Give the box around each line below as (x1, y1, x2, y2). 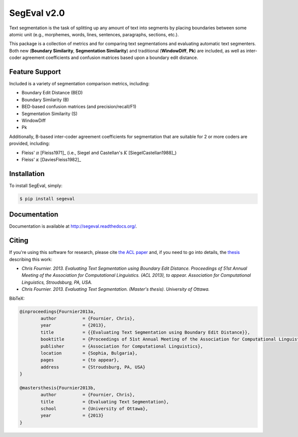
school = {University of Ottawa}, (40, 406, 149, 412)
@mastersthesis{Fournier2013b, (19, 385, 96, 390)
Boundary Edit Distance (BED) (21, 90, 83, 96)
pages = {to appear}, (40, 357, 119, 363)
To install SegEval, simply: (9, 183, 63, 188)
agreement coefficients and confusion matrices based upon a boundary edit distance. (22, 55, 198, 61)
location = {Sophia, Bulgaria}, (40, 350, 138, 356)
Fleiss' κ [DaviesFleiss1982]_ (21, 156, 81, 162)
